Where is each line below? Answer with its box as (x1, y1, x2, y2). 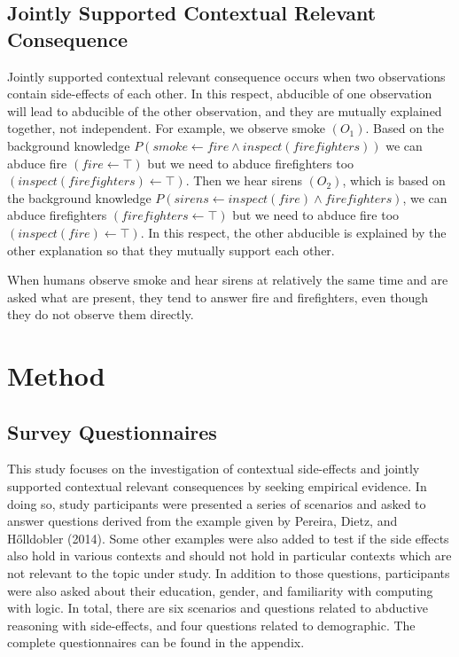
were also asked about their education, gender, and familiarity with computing (7, 581, 433, 599)
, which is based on (342, 171, 446, 190)
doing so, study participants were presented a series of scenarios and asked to (7, 494, 426, 512)
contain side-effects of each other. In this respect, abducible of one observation (7, 84, 432, 103)
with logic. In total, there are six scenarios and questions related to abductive (7, 598, 428, 617)
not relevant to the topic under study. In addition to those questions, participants (7, 564, 450, 583)
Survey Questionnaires (7, 418, 217, 445)
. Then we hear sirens (185, 171, 302, 190)
